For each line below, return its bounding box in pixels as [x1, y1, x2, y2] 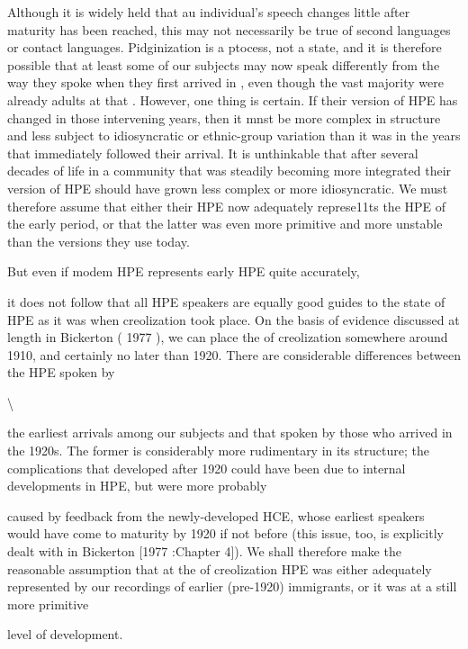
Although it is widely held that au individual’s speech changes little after [7, 3, 410, 21]
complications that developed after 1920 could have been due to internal [7, 458, 406, 477]
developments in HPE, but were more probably [7, 476, 267, 495]
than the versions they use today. [7, 231, 190, 250]
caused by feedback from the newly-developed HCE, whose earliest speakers [7, 506, 425, 525]
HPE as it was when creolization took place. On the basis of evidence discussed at [7, 310, 460, 329]
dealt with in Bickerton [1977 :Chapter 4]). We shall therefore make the [7, 542, 401, 561]
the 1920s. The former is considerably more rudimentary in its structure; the [7, 441, 429, 460]
